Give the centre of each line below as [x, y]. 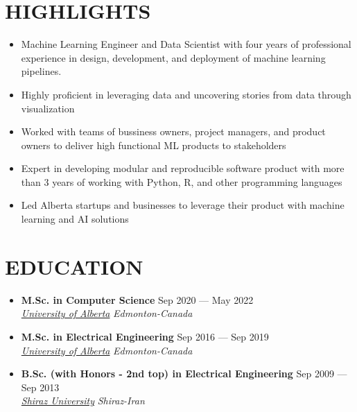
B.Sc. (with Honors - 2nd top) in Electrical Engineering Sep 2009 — [184, 374]
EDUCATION [74, 266]
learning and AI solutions [75, 219]
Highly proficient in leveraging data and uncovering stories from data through [186, 94]
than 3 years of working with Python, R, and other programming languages [182, 181]
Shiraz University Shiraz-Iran [83, 401]
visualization [48, 108]
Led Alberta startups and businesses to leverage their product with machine [183, 205]
